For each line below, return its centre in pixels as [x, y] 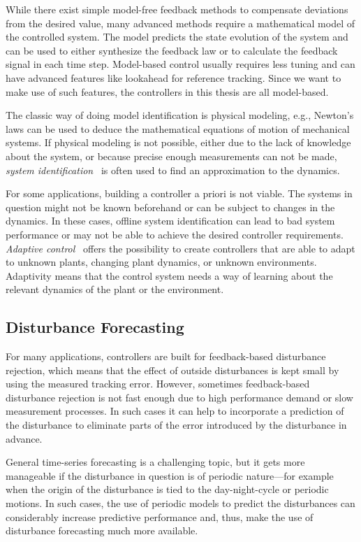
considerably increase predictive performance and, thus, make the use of [160, 516]
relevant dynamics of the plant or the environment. [115, 289]
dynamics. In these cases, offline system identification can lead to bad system [170, 221]
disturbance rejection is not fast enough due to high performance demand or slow [179, 397]
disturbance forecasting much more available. [102, 530]
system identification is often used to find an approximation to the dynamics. [173, 170]
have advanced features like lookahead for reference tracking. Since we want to [174, 77]
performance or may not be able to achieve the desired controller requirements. [175, 234]
